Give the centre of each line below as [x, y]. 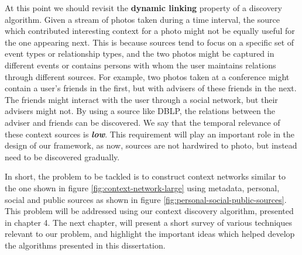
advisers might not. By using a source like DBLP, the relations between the [140, 111]
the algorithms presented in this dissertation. [85, 245]
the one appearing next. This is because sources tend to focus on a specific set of [150, 42]
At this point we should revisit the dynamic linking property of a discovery [143, 8]
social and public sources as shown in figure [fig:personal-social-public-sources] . [146, 199]
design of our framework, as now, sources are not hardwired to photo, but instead [151, 145]
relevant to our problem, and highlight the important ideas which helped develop [150, 234]
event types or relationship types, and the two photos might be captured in [140, 54]
